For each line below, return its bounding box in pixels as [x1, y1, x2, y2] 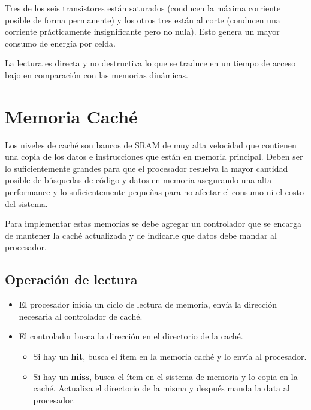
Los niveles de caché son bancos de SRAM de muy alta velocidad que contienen [5, 138, 297, 151]
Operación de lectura [5, 270, 138, 288]
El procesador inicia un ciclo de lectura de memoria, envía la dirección [19, 298, 277, 311]
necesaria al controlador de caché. [19, 309, 143, 322]
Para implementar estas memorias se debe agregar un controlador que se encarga [5, 217, 302, 230]
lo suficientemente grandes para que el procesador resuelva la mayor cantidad [5, 162, 288, 174]
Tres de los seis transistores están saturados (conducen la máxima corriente [5, 2, 281, 14]
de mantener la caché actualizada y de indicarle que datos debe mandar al [5, 229, 277, 241]
